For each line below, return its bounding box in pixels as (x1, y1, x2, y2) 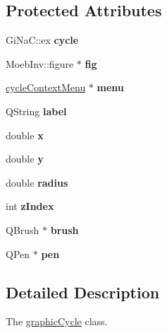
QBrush (6, 222, 39, 237)
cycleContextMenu (6, 80, 86, 95)
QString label (6, 103, 67, 118)
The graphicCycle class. (6, 314, 108, 329)
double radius (6, 175, 68, 189)
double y (6, 151, 44, 166)
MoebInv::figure (6, 56, 74, 71)
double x (6, 127, 44, 142)
